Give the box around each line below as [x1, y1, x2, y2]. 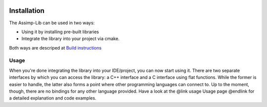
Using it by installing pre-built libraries [21, 29, 99, 35]
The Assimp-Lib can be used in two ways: [9, 20, 95, 26]
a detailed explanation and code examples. [9, 95, 96, 101]
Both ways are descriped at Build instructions [9, 45, 102, 51]
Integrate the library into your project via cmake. [21, 36, 120, 42]
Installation [9, 6, 44, 15]
